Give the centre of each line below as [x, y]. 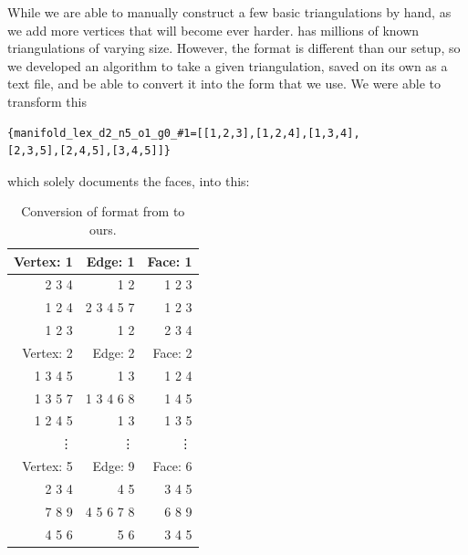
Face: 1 [170, 261]
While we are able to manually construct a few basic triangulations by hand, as [229, 12]
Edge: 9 [114, 466]
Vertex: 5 [47, 466]
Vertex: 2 [47, 352]
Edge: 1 [110, 261]
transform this [47, 101]
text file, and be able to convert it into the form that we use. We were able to [224, 84]
